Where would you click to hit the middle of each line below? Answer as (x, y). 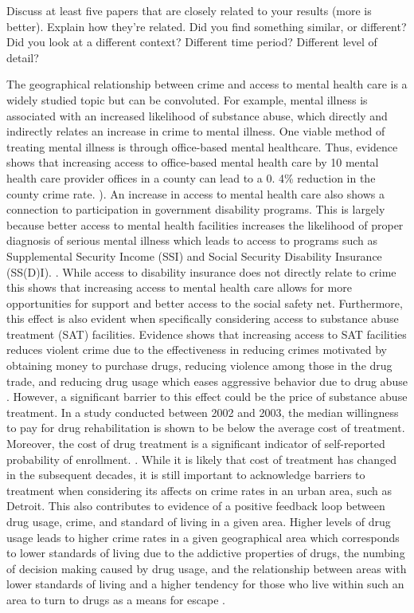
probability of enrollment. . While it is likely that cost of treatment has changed (201, 459)
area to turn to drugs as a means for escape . (116, 599)
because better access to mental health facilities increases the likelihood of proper (205, 224)
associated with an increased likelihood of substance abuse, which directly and (197, 115)
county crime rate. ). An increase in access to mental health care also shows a (195, 193)
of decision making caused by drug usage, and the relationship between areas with (207, 568)
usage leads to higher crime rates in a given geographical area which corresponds (203, 537)
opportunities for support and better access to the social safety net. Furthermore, (205, 303)
